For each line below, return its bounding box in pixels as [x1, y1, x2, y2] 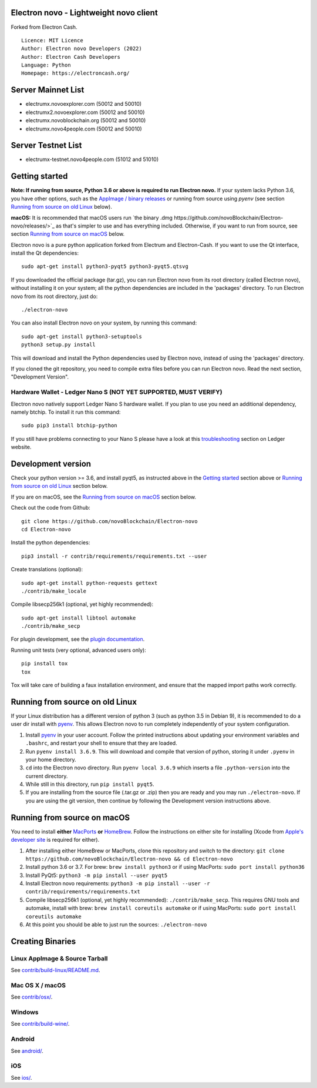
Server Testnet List [11, 140, 82, 150]
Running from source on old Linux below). [11, 203, 113, 210]
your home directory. [25, 756, 76, 763]
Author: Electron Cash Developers [21, 53, 120, 60]
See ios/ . [11, 1074, 32, 1081]
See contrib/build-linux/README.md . [11, 967, 100, 974]
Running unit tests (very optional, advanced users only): [11, 647, 146, 654]
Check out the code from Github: [11, 504, 90, 511]
